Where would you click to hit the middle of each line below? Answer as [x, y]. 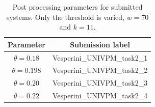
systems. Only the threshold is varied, [65, 17]
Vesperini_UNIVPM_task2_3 [100, 83]
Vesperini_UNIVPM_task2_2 [100, 70]
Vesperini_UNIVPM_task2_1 [100, 57]
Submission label [100, 44]
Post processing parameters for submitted [77, 7]
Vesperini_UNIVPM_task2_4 [100, 96]
